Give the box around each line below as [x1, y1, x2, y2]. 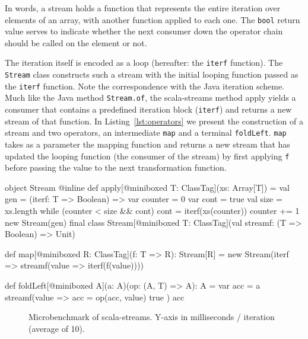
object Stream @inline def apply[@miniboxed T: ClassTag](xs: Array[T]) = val [5, 181, 290, 193]
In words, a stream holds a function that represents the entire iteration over [5, 2, 281, 14]
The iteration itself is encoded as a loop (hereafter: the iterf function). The [5, 56, 283, 69]
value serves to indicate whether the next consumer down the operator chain [5, 25, 283, 37]
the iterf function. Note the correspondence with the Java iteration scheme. [5, 79, 285, 92]
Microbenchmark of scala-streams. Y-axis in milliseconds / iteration [28, 311, 275, 323]
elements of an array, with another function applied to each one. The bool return [5, 13, 300, 25]
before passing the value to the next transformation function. [5, 161, 227, 174]
